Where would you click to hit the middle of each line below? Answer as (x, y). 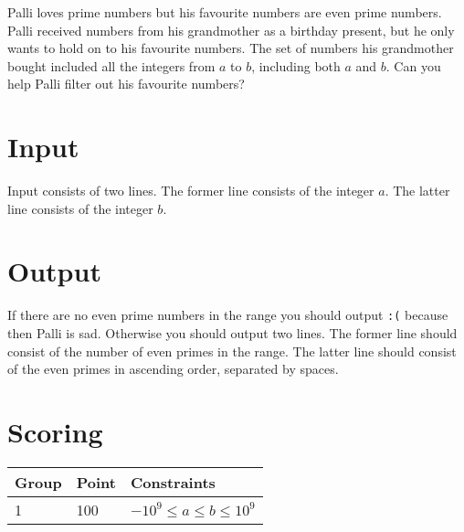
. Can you (413, 65)
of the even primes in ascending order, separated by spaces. (173, 369)
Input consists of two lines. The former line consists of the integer (191, 191)
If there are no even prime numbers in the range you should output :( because (228, 315)
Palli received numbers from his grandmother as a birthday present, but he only (231, 30)
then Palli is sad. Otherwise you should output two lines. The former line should (232, 333)
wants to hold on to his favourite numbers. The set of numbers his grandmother (231, 48)
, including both (296, 65)
